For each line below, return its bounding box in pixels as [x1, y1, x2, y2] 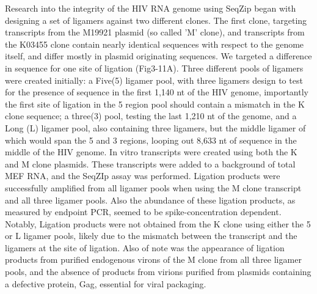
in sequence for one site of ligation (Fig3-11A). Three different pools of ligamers [5, 61, 304, 74]
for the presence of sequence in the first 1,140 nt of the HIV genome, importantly [5, 86, 308, 98]
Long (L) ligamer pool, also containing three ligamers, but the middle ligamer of [5, 121, 306, 134]
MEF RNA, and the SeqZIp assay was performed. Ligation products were [5, 169, 280, 182]
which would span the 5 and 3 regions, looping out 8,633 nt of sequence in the [5, 133, 297, 146]
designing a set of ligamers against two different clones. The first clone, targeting [5, 13, 307, 26]
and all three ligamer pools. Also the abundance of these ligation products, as [5, 193, 296, 206]
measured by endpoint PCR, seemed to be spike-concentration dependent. [5, 205, 282, 218]
